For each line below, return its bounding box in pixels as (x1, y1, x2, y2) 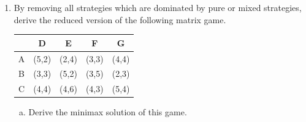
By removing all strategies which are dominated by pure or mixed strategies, (13, 1, 302, 13)
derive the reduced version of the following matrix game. (13, 13, 226, 26)
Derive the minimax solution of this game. (28, 106, 187, 118)
